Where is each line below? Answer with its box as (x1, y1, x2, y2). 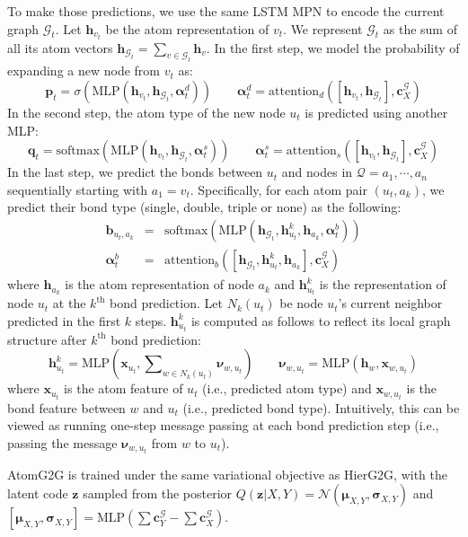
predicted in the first (7, 311, 121, 330)
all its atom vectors (7, 38, 113, 57)
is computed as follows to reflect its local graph (190, 311, 451, 330)
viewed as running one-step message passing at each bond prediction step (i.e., (7, 416, 439, 435)
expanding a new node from (7, 61, 161, 80)
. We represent (283, 19, 363, 38)
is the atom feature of (64, 379, 183, 398)
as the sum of (383, 19, 457, 38)
